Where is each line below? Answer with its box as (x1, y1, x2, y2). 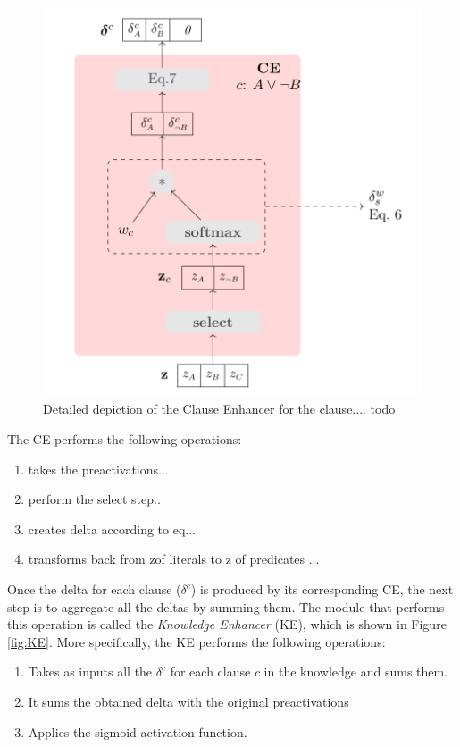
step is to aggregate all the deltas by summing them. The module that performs (7, 597, 445, 616)
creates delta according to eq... (28, 519, 196, 538)
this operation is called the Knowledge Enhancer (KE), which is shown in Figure (7, 615, 447, 634)
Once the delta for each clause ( (7, 580, 181, 599)
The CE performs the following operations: (7, 430, 242, 449)
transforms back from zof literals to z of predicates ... (28, 550, 320, 568)
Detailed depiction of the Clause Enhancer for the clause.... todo (43, 399, 396, 418)
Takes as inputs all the (28, 662, 153, 681)
